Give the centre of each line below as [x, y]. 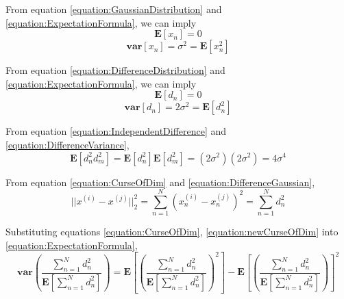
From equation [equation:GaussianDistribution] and [114, 9]
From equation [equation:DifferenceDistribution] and [115, 70]
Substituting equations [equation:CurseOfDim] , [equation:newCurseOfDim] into [172, 232]
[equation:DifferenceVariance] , [67, 144]
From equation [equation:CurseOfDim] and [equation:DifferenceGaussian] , [160, 182]
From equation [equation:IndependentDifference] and [116, 131]
